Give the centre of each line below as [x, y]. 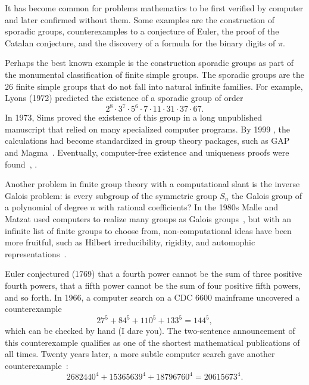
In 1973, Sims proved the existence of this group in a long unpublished [134, 117]
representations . [36, 253]
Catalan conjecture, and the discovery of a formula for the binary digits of [140, 42]
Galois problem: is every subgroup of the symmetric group [111, 195]
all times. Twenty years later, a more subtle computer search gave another [140, 354]
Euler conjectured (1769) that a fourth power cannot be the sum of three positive [154, 274]
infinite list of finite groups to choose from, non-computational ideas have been [148, 230]
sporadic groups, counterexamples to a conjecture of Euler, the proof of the [142, 31]
